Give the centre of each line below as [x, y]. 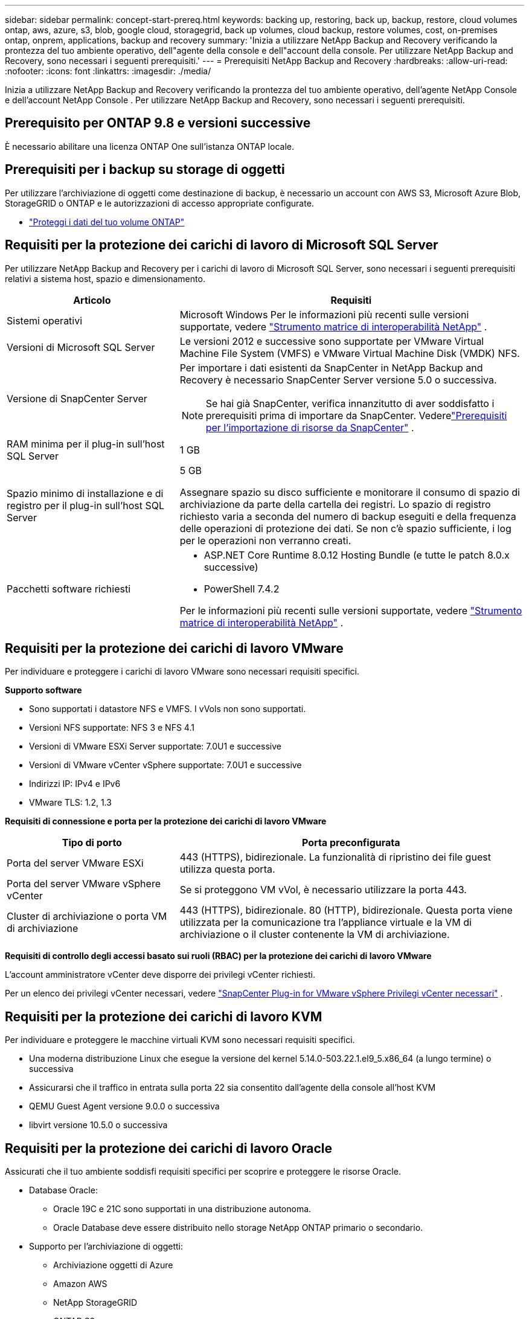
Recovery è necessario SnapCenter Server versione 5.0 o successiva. [338, 380]
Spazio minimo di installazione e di [85, 493]
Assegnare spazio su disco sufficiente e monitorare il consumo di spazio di [350, 492]
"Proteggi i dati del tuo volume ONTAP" [107, 222]
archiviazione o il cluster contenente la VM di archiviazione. [315, 935]
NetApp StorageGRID [95, 1303]
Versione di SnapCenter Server [77, 398]
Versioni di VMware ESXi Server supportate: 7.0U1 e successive [155, 746]
